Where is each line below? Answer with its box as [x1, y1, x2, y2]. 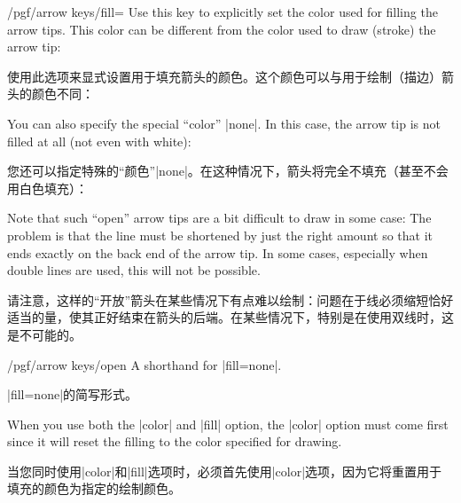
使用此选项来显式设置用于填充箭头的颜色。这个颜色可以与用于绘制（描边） [7, 67, 441, 85]
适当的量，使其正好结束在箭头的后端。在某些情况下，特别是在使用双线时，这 [7, 308, 454, 326]
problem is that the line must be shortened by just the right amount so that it [7, 225, 434, 244]
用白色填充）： [7, 178, 88, 197]
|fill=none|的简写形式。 [7, 385, 138, 404]
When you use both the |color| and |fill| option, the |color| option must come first [7, 414, 449, 433]
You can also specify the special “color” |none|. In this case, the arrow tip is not [7, 114, 441, 132]
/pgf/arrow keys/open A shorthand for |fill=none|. [7, 355, 282, 373]
